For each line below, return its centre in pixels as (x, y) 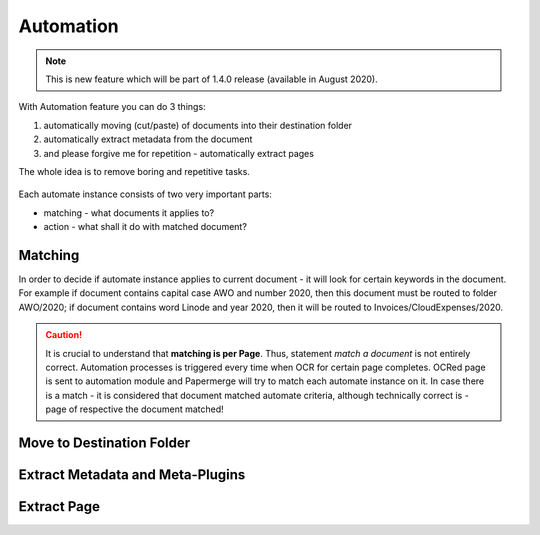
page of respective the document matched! (134, 409)
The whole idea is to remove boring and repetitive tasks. (134, 171)
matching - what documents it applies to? (129, 212)
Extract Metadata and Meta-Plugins (132, 474)
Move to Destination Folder (104, 442)
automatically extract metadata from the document (148, 139)
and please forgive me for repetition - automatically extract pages (179, 153)
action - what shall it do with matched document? (145, 227)
